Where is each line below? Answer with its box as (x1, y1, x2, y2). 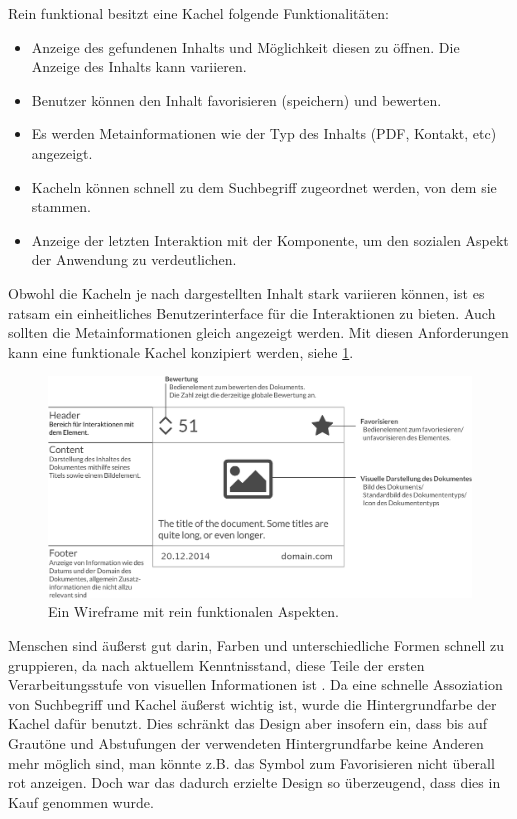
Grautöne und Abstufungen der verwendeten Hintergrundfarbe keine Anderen (8, 732, 484, 753)
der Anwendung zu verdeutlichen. (31, 249, 237, 270)
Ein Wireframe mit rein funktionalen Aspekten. (48, 601, 339, 622)
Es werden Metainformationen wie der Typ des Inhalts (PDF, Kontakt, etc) (31, 123, 497, 144)
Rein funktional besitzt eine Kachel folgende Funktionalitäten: (8, 3, 389, 23)
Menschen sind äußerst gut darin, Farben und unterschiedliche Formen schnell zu (8, 635, 505, 656)
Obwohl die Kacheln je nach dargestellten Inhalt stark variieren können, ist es (8, 282, 485, 303)
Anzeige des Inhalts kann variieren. (31, 56, 247, 77)
